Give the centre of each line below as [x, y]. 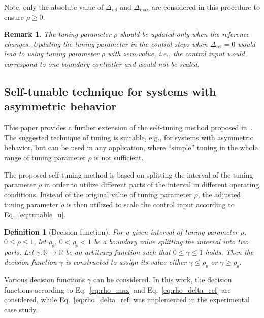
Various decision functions [45, 280]
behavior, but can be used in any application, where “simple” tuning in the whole [131, 147]
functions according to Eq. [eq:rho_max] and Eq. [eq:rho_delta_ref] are [118, 289]
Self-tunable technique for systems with [110, 91]
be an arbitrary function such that [118, 252]
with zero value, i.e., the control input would [176, 54]
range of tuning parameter [45, 157]
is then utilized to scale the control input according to [151, 204]
